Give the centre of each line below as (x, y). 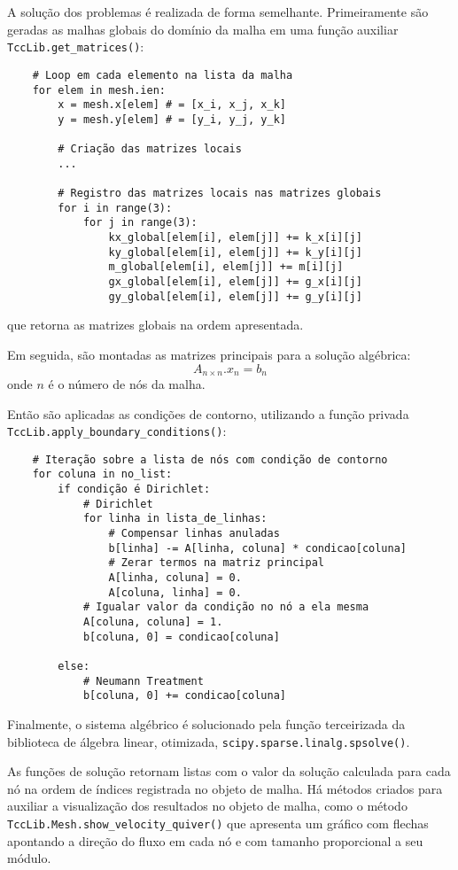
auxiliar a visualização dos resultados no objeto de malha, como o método (207, 806)
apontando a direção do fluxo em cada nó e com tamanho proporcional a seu (215, 840)
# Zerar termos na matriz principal (216, 563)
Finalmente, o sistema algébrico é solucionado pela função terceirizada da (206, 723)
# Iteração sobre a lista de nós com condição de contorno (210, 459)
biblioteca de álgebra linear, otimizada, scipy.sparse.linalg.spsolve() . (209, 741)
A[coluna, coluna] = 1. (153, 622)
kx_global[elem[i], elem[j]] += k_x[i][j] (235, 238)
